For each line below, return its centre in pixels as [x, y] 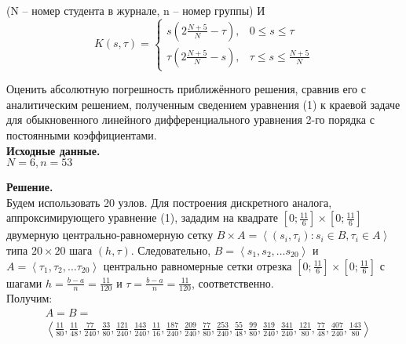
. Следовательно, [171, 250]
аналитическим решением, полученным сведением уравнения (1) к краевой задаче [203, 104]
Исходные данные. [53, 150]
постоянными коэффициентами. [82, 134]
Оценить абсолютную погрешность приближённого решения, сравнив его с [186, 89]
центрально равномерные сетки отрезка [198, 265]
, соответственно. [232, 282]
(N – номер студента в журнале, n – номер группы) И [136, 10]
